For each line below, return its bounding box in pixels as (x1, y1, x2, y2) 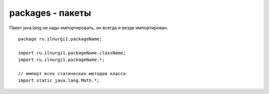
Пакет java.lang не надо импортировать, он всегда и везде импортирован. (9, 25, 168, 31)
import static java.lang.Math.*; (18, 78, 100, 84)
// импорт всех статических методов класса (18, 71, 126, 76)
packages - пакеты (9, 7, 92, 18)
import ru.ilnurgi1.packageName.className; (18, 50, 126, 55)
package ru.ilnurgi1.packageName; (18, 36, 102, 42)
